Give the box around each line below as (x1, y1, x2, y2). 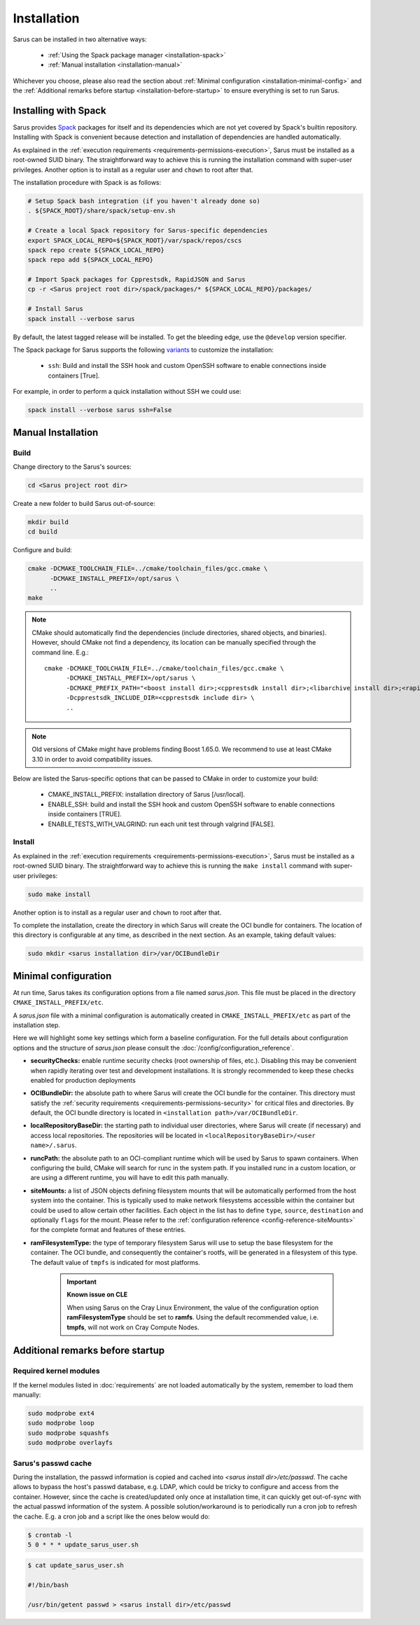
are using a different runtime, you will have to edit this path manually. (30, 1174, 229, 1182)
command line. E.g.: (31, 648, 89, 657)
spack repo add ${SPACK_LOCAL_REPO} (27, 256, 154, 264)
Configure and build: (13, 546, 73, 554)
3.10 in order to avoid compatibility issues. (31, 755, 153, 763)
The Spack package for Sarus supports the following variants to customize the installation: (13, 345, 274, 354)
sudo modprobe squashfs (27, 1429, 110, 1437)
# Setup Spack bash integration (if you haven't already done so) (27, 197, 260, 205)
